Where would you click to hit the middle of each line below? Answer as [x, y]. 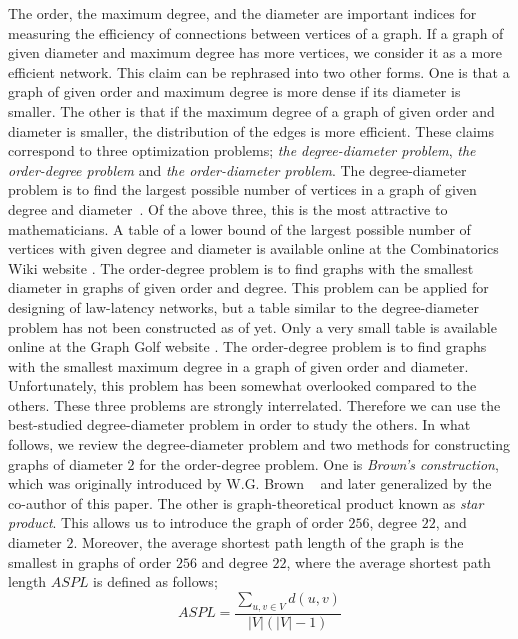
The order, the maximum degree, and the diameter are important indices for [242, 13]
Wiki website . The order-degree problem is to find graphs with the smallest [241, 267]
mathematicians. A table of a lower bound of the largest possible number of [239, 228]
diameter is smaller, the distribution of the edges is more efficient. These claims [251, 130]
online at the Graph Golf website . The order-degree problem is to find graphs [247, 346]
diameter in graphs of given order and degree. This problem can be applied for [248, 287]
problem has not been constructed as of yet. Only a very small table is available [252, 326]
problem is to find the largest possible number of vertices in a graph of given [242, 189]
